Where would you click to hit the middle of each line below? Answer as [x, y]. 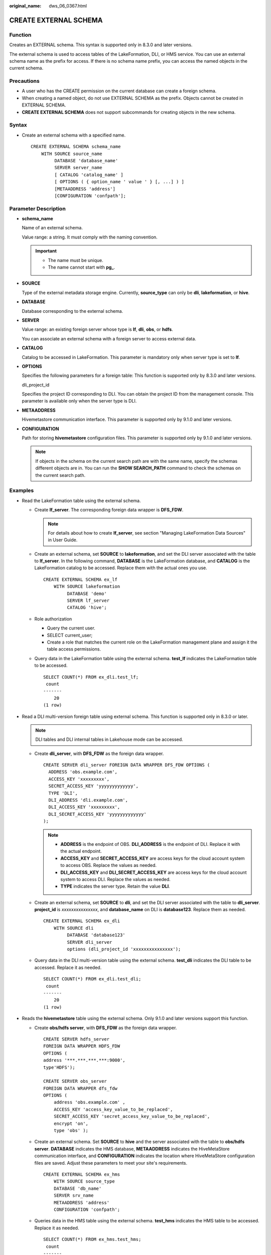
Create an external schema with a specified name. [74, 135]
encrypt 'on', [71, 1123]
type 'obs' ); [71, 1131]
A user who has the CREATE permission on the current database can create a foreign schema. [119, 91]
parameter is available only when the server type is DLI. [79, 401]
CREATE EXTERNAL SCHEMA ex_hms [82, 1174]
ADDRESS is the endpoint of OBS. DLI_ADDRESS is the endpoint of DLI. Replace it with [150, 844]
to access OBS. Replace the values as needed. [109, 865]
